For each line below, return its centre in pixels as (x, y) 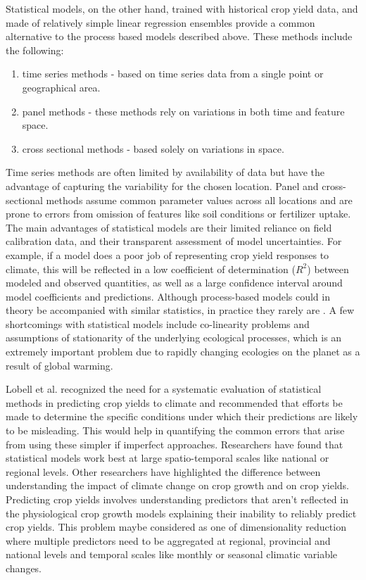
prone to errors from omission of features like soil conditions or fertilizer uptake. (178, 214)
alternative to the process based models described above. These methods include (179, 36)
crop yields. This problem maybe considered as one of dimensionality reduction (176, 527)
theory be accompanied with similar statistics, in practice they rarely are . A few (180, 310)
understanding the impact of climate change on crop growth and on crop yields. (177, 485)
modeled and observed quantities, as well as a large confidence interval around (174, 283)
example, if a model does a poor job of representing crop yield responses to (168, 254)
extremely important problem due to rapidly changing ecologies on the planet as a (183, 352)
